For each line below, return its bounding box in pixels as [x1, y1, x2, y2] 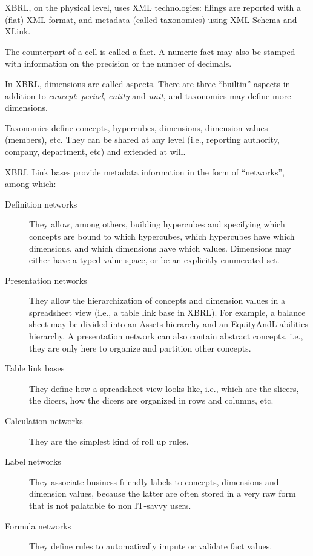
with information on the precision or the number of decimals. [5, 57, 232, 70]
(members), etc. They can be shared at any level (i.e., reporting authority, [5, 133, 280, 146]
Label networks [5, 455, 61, 468]
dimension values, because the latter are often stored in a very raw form [29, 487, 296, 500]
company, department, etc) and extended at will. [5, 145, 186, 157]
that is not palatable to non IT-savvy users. [29, 499, 191, 511]
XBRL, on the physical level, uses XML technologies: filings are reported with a [5, 1, 301, 13]
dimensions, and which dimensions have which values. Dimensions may [29, 241, 291, 254]
